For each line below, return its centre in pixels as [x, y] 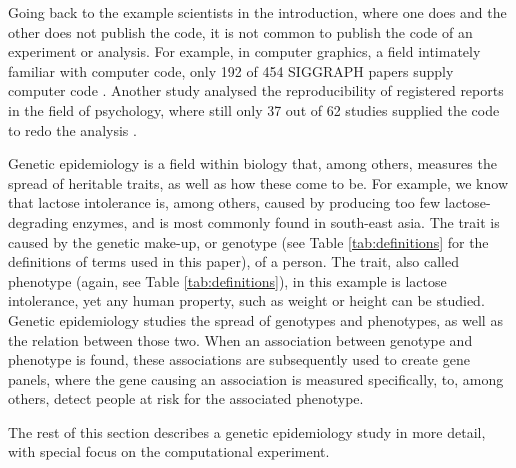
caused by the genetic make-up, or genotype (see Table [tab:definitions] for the [248, 241]
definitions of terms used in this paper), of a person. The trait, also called [233, 261]
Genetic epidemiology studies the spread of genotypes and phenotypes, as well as [255, 319]
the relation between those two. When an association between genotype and [240, 339]
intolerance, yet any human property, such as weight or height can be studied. [246, 300]
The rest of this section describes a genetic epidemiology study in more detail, [247, 431]
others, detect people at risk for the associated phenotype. [186, 398]
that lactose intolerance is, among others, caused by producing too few [224, 202]
